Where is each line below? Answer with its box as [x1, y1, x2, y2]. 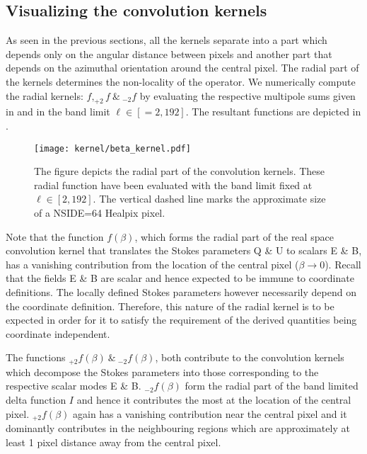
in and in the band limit [6, 104, 110, 119]
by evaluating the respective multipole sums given [139, 88, 356, 103]
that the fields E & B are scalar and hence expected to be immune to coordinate [6, 271, 354, 285]
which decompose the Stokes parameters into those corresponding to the [6, 364, 319, 379]
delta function [6, 392, 66, 407]
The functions [6, 350, 66, 365]
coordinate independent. [6, 326, 110, 341]
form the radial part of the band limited [185, 378, 359, 393]
